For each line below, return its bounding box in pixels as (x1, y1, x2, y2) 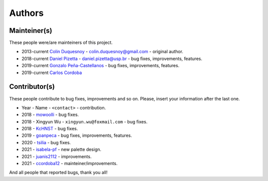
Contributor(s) (9, 83, 55, 91)
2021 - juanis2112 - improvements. (21, 153, 92, 159)
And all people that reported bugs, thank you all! (9, 170, 108, 176)
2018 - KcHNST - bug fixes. (21, 126, 78, 132)
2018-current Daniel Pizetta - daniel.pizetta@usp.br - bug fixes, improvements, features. (21, 55, 202, 62)
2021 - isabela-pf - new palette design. (21, 147, 102, 153)
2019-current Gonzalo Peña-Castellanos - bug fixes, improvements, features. (21, 63, 180, 69)
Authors (9, 7, 44, 18)
